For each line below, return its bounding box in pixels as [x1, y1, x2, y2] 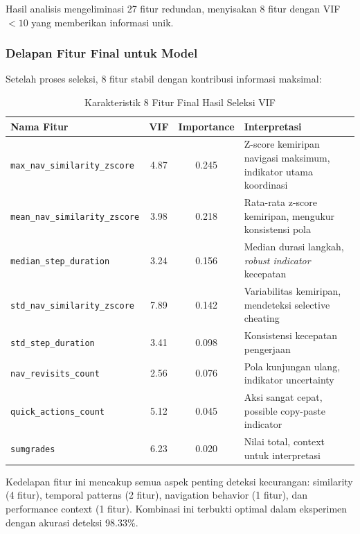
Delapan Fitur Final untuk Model [6, 44, 198, 62]
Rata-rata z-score [244, 195, 318, 209]
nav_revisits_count [10, 369, 100, 379]
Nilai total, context [244, 434, 325, 449]
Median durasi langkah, [244, 239, 344, 254]
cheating [244, 311, 280, 325]
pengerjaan [244, 341, 291, 356]
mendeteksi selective [244, 297, 330, 311]
